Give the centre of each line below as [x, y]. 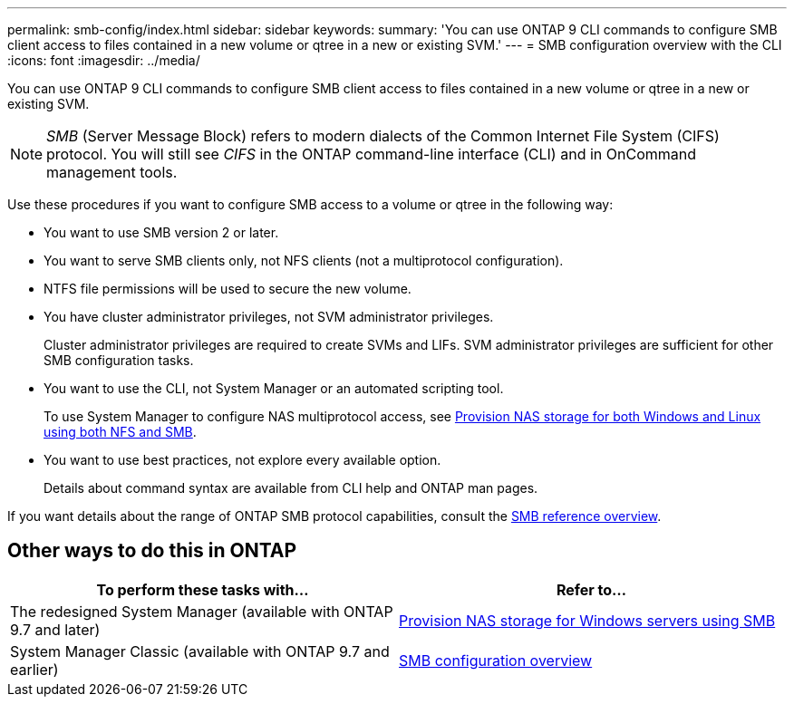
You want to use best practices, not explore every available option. [242, 460]
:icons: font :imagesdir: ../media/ [104, 60]
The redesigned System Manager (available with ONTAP [202, 611]
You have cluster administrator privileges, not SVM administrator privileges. [269, 317]
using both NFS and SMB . [120, 432]
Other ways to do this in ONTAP [152, 551]
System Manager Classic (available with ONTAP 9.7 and [200, 651]
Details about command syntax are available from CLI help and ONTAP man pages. [291, 488]
